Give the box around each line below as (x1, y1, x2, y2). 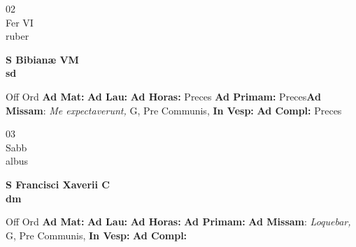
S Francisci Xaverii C (6, 177, 111, 191)
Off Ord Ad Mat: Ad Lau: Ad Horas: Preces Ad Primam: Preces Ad (6, 89, 321, 103)
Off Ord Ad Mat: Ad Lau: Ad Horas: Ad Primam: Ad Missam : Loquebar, (6, 214, 351, 229)
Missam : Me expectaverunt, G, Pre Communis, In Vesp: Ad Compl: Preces (6, 103, 342, 117)
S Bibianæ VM (6, 52, 79, 66)
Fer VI (6, 15, 34, 29)
